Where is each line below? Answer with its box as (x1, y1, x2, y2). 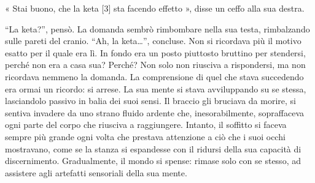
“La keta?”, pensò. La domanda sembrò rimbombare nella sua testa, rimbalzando (5, 22, 310, 35)
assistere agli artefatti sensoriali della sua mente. (5, 166, 187, 179)
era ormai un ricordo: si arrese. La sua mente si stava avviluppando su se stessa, (5, 82, 306, 95)
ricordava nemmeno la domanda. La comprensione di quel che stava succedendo (5, 70, 304, 83)
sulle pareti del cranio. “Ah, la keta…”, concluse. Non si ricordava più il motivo (5, 34, 301, 47)
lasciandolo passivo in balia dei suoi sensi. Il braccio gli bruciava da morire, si (5, 94, 296, 107)
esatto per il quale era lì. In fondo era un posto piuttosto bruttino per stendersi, (5, 46, 306, 59)
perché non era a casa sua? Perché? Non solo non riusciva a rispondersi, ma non (5, 58, 306, 71)
